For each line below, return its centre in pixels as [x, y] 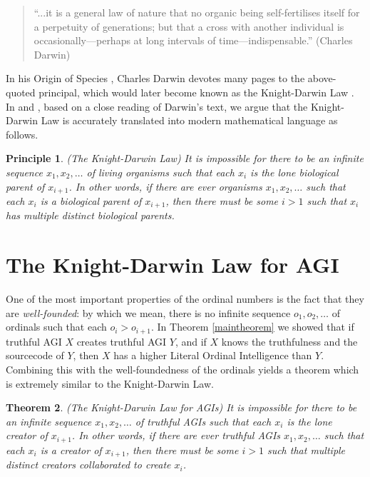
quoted [21, 92]
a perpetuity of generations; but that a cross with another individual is [189, 26]
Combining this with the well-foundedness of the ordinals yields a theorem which [183, 369]
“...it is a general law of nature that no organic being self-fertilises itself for [197, 12]
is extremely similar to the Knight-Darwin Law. [110, 383]
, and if [191, 341]
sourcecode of [35, 355]
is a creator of [71, 450]
